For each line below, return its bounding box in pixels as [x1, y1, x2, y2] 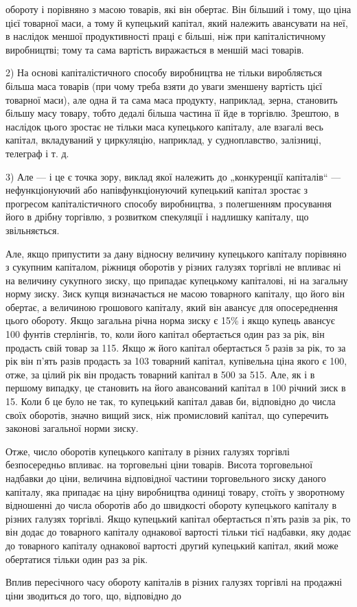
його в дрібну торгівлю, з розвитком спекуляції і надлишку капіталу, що [5, 209, 309, 224]
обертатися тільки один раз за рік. [5, 551, 148, 566]
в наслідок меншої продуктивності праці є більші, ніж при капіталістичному [5, 29, 326, 43]
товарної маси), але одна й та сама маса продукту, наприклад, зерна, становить [5, 92, 338, 106]
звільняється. [5, 222, 60, 237]
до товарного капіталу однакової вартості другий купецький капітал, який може [5, 538, 338, 552]
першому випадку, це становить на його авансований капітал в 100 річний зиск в [5, 380, 346, 395]
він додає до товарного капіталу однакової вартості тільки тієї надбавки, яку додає [5, 525, 352, 539]
